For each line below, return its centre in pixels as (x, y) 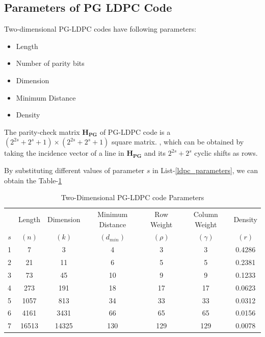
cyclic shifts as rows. (226, 153)
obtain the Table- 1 (33, 180)
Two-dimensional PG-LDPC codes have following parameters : (100, 29)
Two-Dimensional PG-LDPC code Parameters (132, 197)
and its (155, 153)
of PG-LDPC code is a (135, 131)
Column (206, 214)
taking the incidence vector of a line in (64, 153)
